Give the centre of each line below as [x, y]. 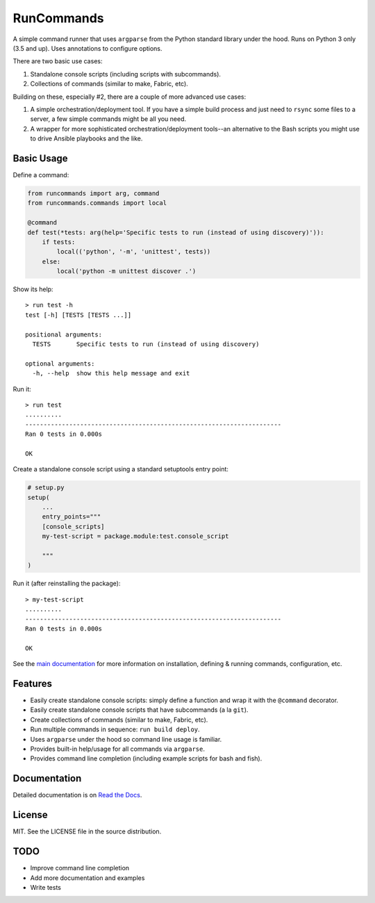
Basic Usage [40, 158]
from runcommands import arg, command [93, 193]
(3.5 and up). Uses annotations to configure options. [87, 48]
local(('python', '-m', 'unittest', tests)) [134, 252]
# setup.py [46, 488]
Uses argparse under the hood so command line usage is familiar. [126, 739]
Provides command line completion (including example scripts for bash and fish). [146, 758]
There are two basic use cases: [58, 61]
